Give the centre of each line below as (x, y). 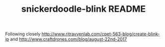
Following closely (23, 34)
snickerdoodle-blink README (83, 9)
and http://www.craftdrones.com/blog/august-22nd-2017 (68, 39)
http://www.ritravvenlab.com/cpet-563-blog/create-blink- (101, 34)
